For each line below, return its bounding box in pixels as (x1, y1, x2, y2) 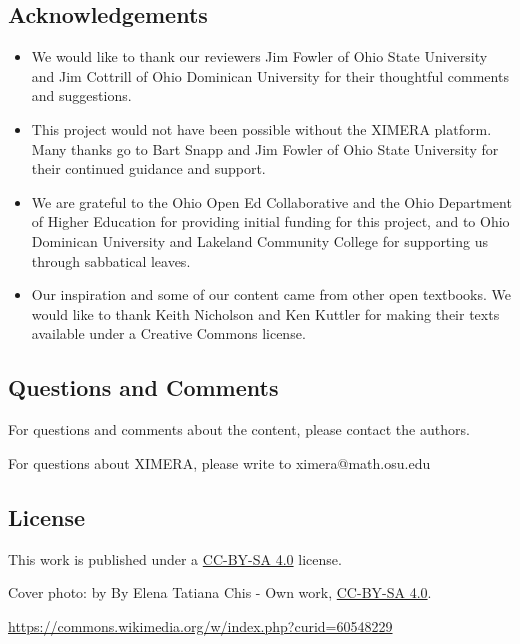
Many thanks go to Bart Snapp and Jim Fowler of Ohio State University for (31, 138, 499, 159)
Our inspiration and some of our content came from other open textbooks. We (31, 284, 511, 305)
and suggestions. (31, 85, 132, 106)
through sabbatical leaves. (31, 250, 191, 271)
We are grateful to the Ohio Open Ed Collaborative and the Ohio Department (31, 191, 512, 212)
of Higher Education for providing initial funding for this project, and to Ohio (31, 211, 510, 232)
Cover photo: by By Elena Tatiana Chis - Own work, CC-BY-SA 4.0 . (8, 582, 432, 603)
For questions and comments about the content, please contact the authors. (8, 419, 470, 440)
